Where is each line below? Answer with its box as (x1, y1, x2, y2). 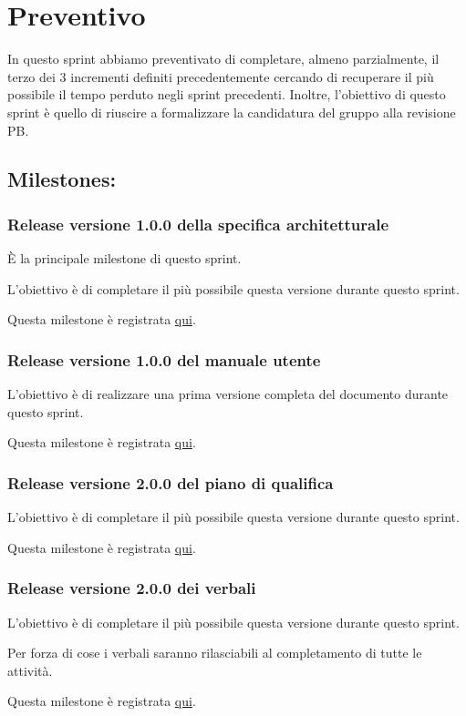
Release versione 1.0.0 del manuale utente (7, 348, 321, 371)
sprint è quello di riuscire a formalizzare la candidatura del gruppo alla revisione (7, 102, 456, 121)
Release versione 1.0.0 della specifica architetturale (7, 212, 389, 235)
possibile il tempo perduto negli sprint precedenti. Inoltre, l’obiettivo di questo (7, 85, 446, 104)
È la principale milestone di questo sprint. (7, 249, 242, 268)
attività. (7, 660, 53, 680)
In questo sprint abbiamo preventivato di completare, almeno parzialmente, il (7, 49, 440, 68)
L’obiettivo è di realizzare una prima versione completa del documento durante (7, 384, 449, 404)
